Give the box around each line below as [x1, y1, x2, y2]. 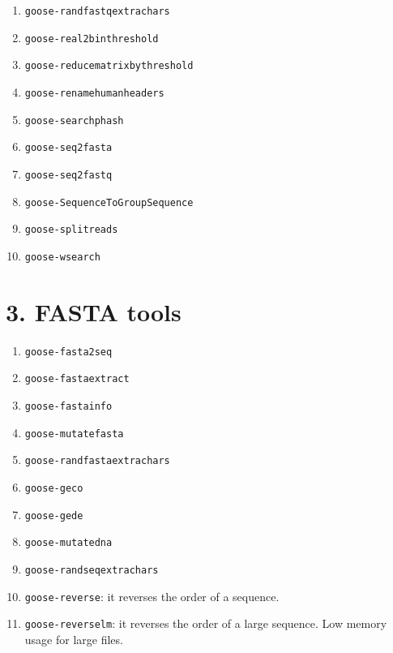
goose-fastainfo [24, 401, 113, 412]
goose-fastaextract [24, 373, 130, 385]
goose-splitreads [24, 224, 118, 236]
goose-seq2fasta [24, 142, 113, 154]
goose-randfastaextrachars [24, 455, 170, 467]
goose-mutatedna [24, 537, 113, 549]
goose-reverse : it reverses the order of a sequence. [24, 587, 280, 604]
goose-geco [24, 482, 83, 494]
